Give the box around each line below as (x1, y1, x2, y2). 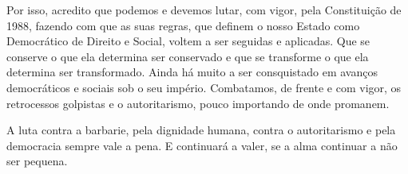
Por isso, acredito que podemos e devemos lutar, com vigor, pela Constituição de (6, 2, 402, 17)
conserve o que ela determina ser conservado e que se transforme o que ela (6, 48, 369, 64)
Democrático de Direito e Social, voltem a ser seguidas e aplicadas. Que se (6, 33, 370, 49)
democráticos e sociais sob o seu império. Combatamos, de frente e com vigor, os (6, 79, 402, 95)
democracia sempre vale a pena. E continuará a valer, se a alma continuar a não (6, 137, 398, 153)
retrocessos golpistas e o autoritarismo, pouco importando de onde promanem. (6, 95, 390, 111)
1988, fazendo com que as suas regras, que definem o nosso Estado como (6, 17, 360, 33)
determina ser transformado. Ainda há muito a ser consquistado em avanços (6, 64, 378, 80)
